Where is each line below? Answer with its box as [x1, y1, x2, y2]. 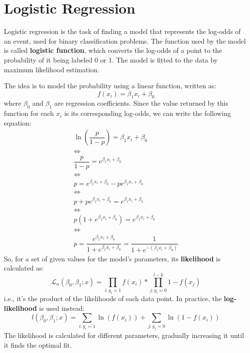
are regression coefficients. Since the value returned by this [54, 98, 228, 108]
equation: [4, 117, 31, 128]
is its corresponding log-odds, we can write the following [64, 108, 231, 118]
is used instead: [39, 303, 85, 313]
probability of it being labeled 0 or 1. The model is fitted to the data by [4, 54, 218, 64]
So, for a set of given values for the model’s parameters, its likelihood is [4, 253, 221, 263]
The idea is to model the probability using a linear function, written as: [4, 80, 217, 91]
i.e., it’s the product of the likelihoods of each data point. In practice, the [4, 293, 222, 303]
